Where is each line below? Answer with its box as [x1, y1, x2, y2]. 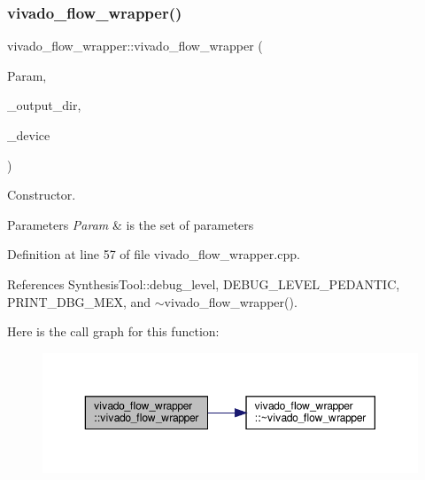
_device [7, 126, 50, 144]
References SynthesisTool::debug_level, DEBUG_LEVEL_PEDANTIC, [7, 274, 400, 293]
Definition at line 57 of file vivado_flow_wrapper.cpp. [7, 245, 300, 264]
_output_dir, [7, 96, 81, 114]
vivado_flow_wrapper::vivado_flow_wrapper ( [7, 36, 263, 55]
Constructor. [7, 185, 76, 204]
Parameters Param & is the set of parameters [7, 215, 254, 233]
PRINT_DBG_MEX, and [7, 292, 151, 311]
